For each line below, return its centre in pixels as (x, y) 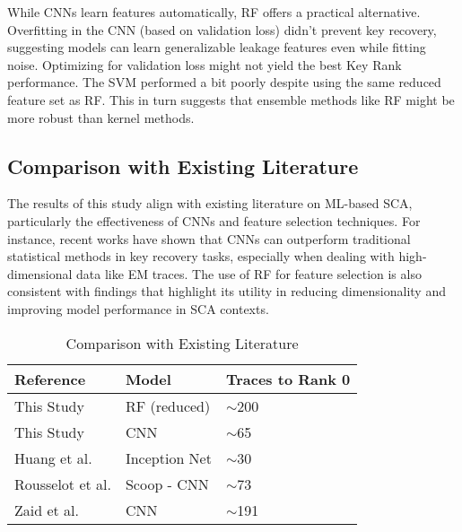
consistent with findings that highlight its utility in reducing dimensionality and (227, 291)
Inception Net (168, 458)
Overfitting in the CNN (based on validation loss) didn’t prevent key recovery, (222, 29)
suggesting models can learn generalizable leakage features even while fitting (217, 47)
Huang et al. (53, 458)
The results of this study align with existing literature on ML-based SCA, (210, 203)
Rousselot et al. (63, 484)
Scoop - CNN (167, 484)
